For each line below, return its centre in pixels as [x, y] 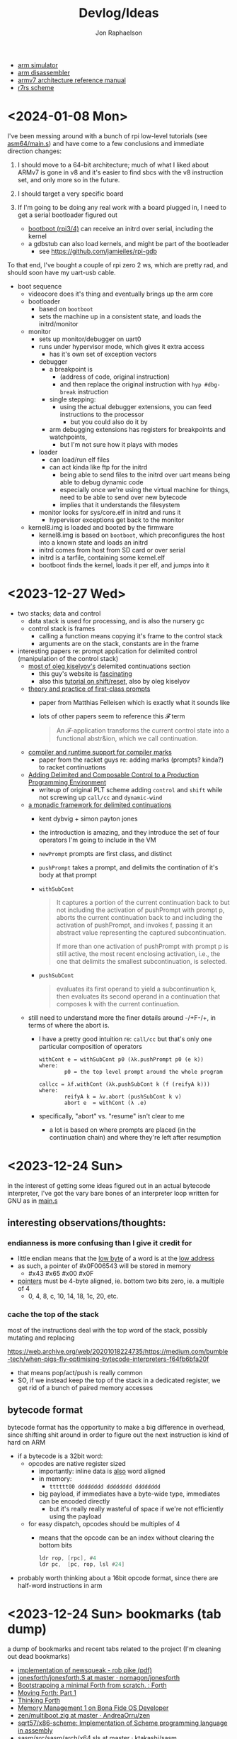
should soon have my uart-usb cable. [62, 272]
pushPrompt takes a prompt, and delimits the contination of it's [128, 867]
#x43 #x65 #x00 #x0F [61, 1274]
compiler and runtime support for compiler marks [100, 752]
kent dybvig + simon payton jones [88, 818]
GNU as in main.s [33, 1201]
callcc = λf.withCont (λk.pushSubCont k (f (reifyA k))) [124, 1084]
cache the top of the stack [53, 1315]
